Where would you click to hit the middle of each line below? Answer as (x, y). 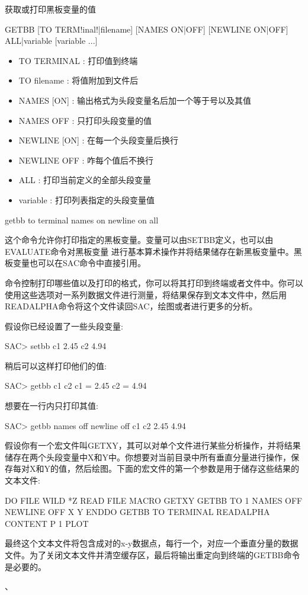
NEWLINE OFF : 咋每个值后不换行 (86, 160)
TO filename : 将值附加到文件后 (78, 80)
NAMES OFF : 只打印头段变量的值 (85, 120)
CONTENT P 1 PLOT (47, 523)
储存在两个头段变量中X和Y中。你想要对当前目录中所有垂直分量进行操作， (148, 457)
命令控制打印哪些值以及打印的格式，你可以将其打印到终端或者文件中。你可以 (154, 282)
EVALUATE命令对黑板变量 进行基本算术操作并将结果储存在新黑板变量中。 (149, 251)
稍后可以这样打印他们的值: (56, 365)
